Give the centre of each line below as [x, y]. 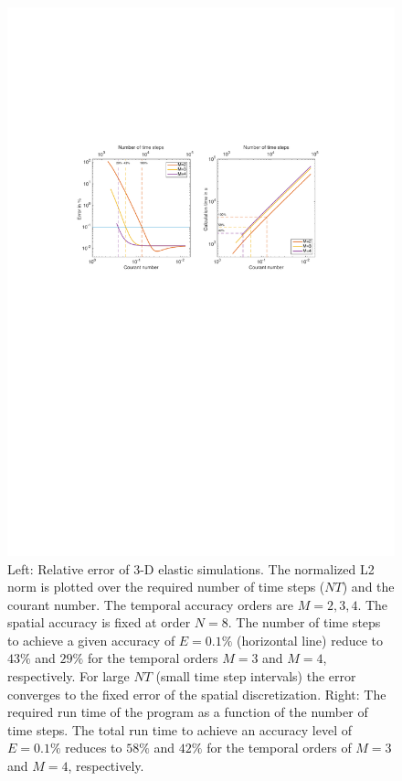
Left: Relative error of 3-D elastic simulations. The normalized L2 [191, 568]
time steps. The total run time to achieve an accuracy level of [180, 729]
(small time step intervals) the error [256, 676]
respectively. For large [69, 676]
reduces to [94, 748]
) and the [368, 587]
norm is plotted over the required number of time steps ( [166, 587]
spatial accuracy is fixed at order [99, 622]
